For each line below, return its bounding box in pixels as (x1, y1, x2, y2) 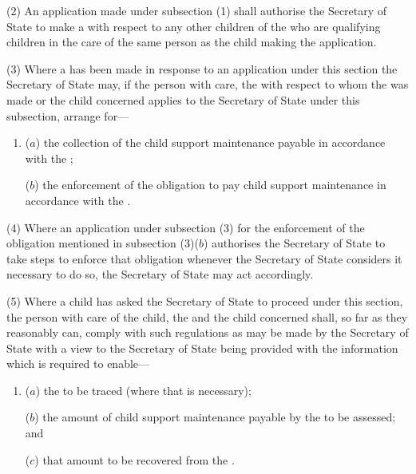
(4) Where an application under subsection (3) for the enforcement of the (6, 219, 365, 235)
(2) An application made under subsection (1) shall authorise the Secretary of (6, 2, 387, 18)
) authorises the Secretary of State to (203, 235, 386, 251)
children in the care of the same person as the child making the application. (6, 34, 377, 50)
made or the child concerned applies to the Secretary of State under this (6, 91, 360, 108)
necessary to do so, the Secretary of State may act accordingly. (6, 266, 314, 282)
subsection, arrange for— (6, 107, 129, 124)
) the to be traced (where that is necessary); (35, 381, 252, 398)
